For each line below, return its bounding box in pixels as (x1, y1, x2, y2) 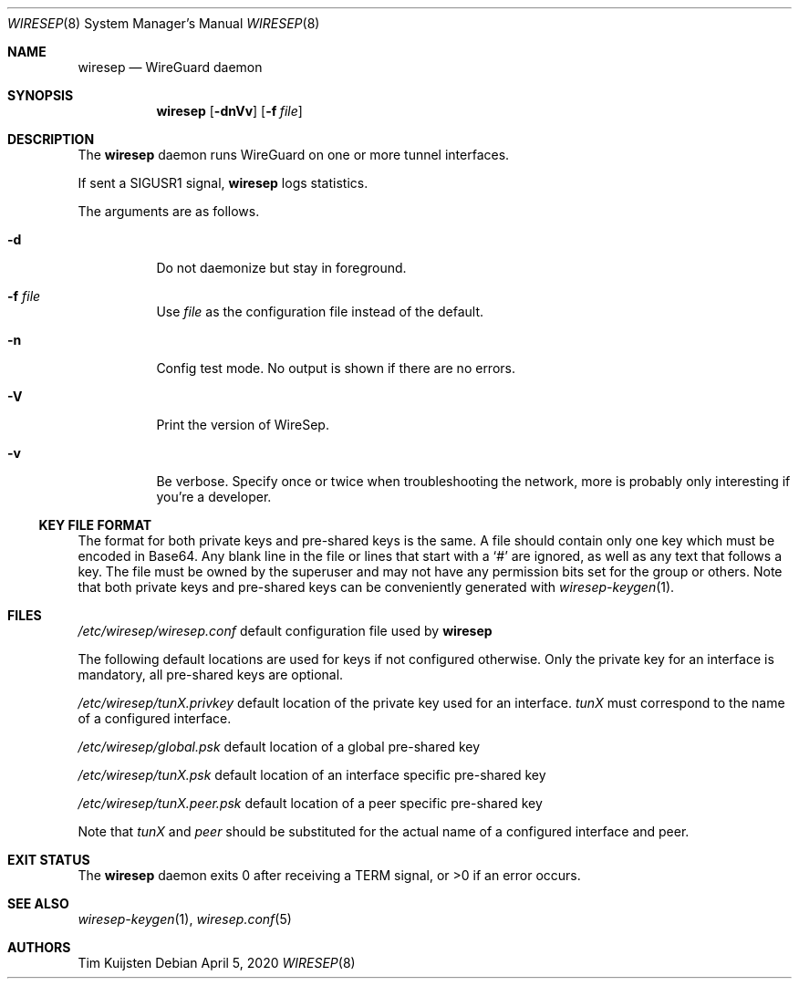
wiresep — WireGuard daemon (78, 59, 263, 75)
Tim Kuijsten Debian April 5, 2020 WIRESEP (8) (78, 955, 356, 970)
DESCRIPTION (7, 131, 95, 147)
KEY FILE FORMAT (38, 517, 152, 533)
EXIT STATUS (7, 852, 90, 867)
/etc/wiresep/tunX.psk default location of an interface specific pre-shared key (78, 767, 546, 783)
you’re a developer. (156, 489, 272, 504)
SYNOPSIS (7, 88, 74, 103)
